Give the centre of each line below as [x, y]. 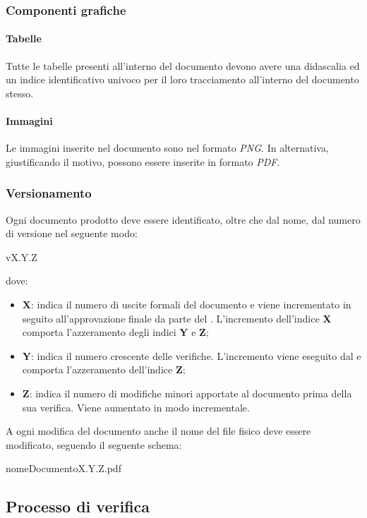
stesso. [20, 93]
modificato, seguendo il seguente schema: [94, 444]
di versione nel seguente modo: [72, 233]
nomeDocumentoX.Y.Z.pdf [64, 468]
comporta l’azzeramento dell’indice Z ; [104, 369]
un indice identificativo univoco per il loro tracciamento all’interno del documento [182, 79]
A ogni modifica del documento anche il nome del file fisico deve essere [158, 431]
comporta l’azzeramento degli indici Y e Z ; [115, 332]
